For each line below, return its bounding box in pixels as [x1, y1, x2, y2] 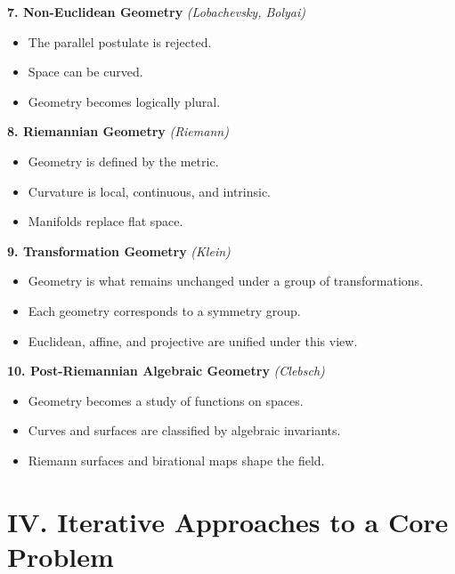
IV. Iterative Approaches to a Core [7, 503, 449, 539]
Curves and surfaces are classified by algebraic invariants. [28, 421, 341, 440]
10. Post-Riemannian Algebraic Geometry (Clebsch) [7, 361, 325, 380]
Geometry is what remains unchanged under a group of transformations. [28, 271, 424, 290]
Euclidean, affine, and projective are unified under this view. [28, 331, 358, 350]
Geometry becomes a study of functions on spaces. [28, 391, 304, 409]
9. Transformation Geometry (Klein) [7, 241, 231, 260]
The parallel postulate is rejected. [28, 32, 212, 51]
